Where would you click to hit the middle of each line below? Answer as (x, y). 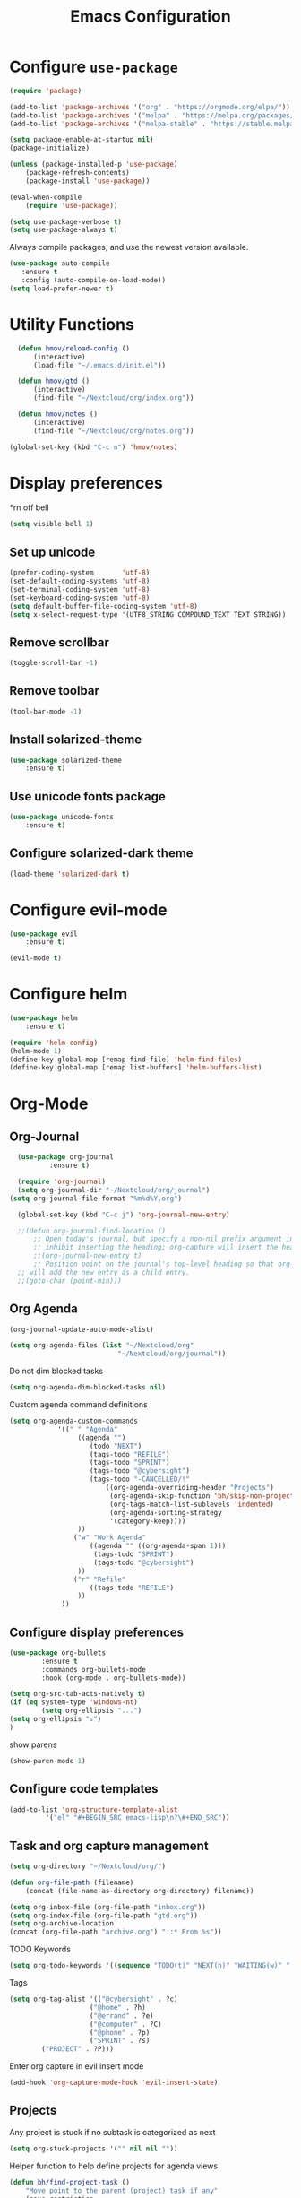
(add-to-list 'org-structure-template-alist (94, 1809)
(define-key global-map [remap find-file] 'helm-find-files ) (126, 1060)
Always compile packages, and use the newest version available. (129, 247)
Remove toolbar (55, 691)
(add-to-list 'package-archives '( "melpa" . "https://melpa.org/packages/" (154, 115)
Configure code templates (84, 1789)
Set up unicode (52, 552)
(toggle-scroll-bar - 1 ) (54, 663)
